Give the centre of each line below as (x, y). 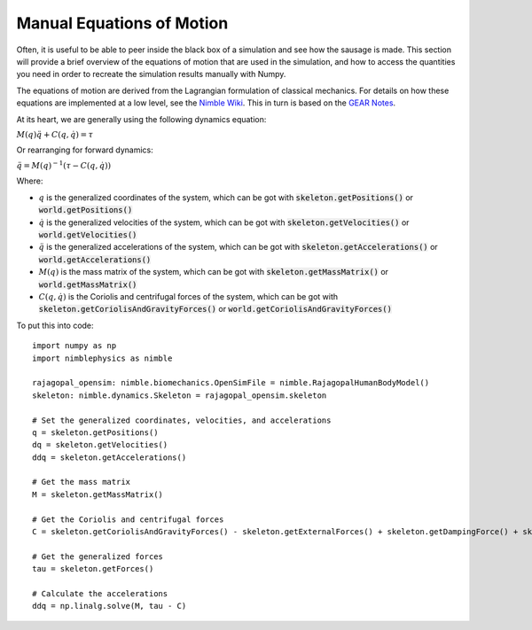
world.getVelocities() (88, 235)
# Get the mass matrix (82, 482)
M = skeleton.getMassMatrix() (98, 494)
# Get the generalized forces (98, 556)
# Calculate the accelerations (100, 593)
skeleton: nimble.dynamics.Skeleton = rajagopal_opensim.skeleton (180, 395)
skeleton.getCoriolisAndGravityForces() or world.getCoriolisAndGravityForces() (215, 309)
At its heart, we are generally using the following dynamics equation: (141, 119)
